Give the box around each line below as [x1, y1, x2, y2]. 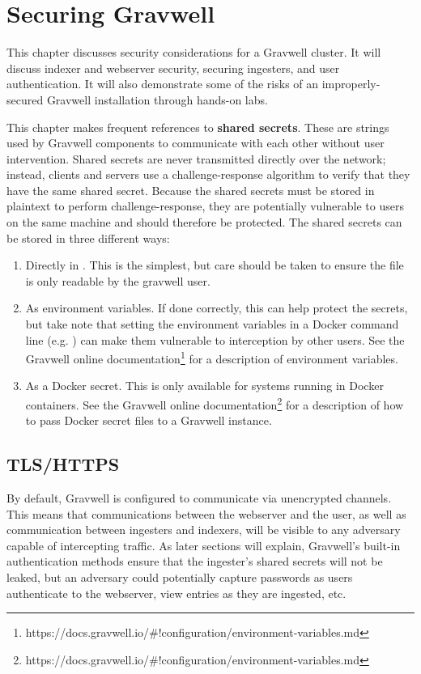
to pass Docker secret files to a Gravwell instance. [25, 412, 272, 429]
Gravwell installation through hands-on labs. [46, 91, 268, 108]
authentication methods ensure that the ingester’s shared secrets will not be [6, 553, 383, 570]
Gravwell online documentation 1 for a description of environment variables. [25, 348, 398, 367]
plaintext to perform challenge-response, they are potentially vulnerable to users [6, 197, 404, 214]
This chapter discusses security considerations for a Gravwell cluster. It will [6, 44, 381, 61]
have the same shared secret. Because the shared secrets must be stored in [6, 181, 375, 198]
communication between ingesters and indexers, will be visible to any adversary [6, 521, 401, 538]
